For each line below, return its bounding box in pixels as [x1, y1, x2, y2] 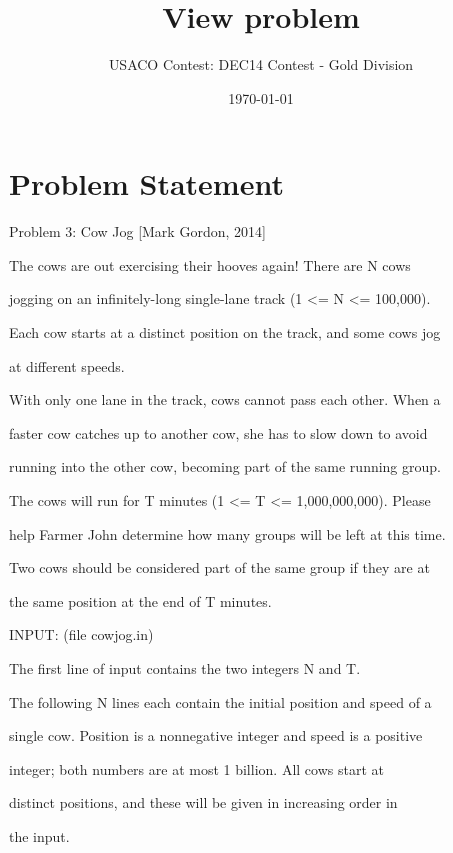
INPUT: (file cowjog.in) [9, 624, 154, 645]
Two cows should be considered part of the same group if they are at [9, 557, 430, 578]
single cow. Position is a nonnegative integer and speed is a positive [9, 725, 423, 746]
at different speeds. [9, 355, 125, 376]
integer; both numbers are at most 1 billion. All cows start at [9, 758, 384, 779]
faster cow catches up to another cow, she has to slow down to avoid [9, 422, 428, 443]
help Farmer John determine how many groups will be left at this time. [9, 523, 446, 544]
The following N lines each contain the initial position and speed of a [9, 691, 432, 712]
